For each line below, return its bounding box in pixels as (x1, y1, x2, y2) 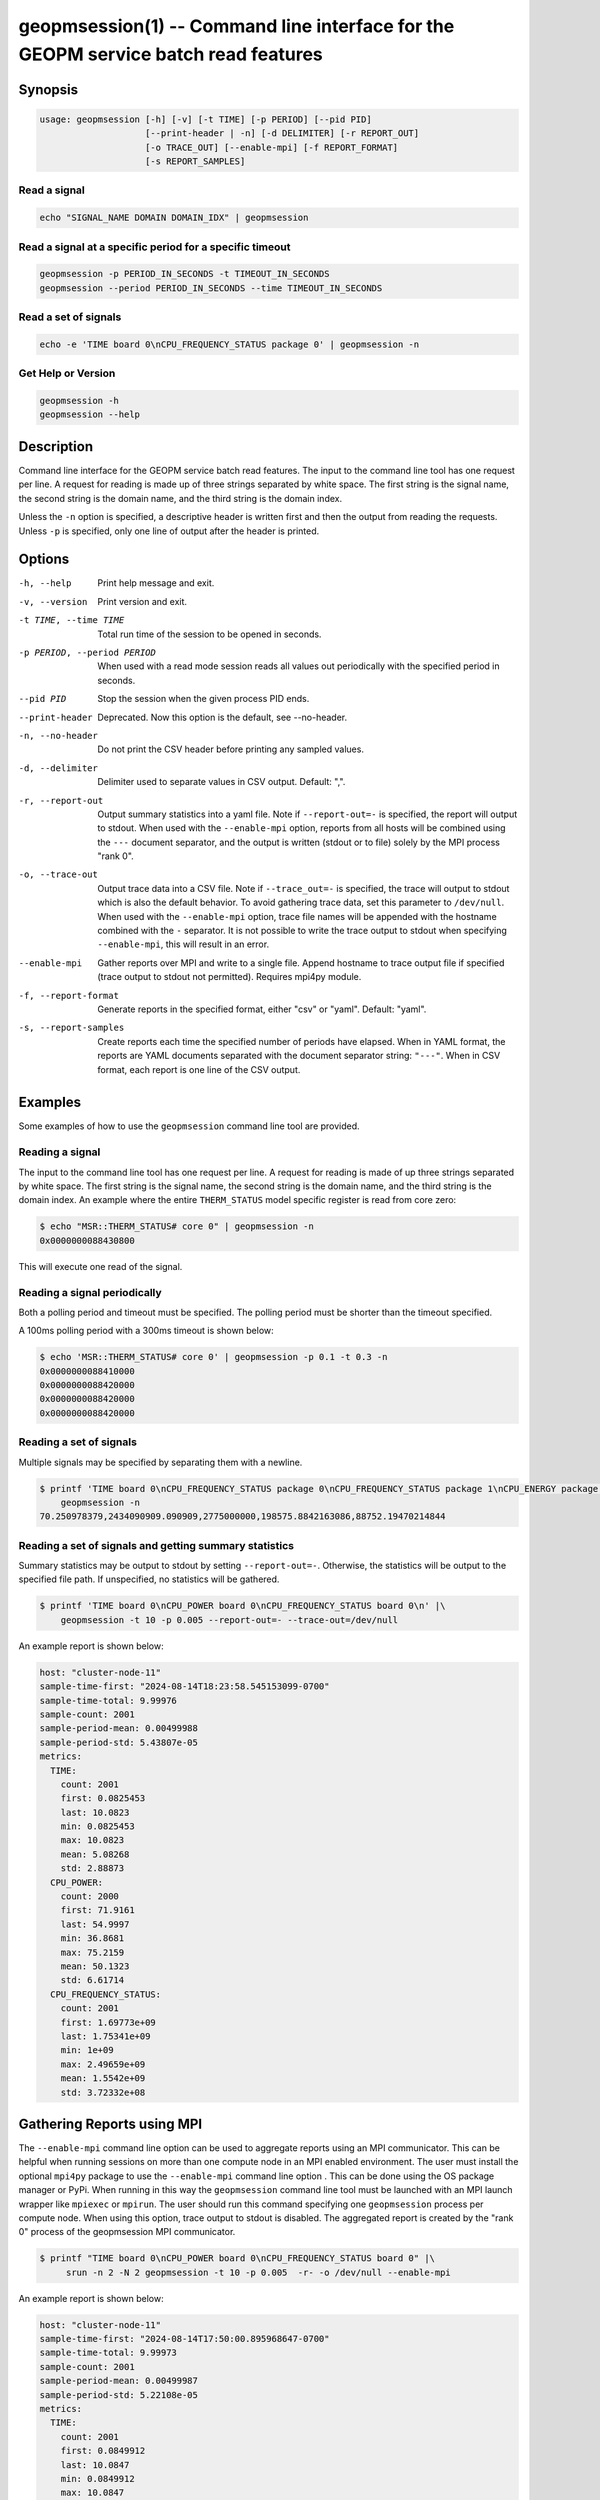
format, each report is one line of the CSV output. (97, 1063, 301, 1075)
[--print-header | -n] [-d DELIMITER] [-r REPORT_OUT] (145, 128, 420, 139)
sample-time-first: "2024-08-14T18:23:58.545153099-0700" (39, 1681, 330, 1692)
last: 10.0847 (60, 2459, 130, 2470)
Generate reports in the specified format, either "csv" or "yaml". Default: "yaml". (97, 1003, 427, 1015)
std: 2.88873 (60, 1863, 125, 1874)
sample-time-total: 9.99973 (39, 2347, 177, 2359)
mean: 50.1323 (60, 1960, 130, 1972)
